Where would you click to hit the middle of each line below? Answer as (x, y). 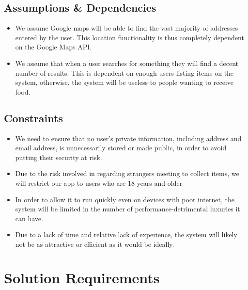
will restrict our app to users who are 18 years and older (99, 183)
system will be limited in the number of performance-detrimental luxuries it (128, 209)
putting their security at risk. (59, 157)
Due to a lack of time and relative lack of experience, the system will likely (126, 234)
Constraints (33, 118)
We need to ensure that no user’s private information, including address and (128, 138)
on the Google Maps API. (54, 47)
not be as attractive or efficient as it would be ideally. (95, 244)
